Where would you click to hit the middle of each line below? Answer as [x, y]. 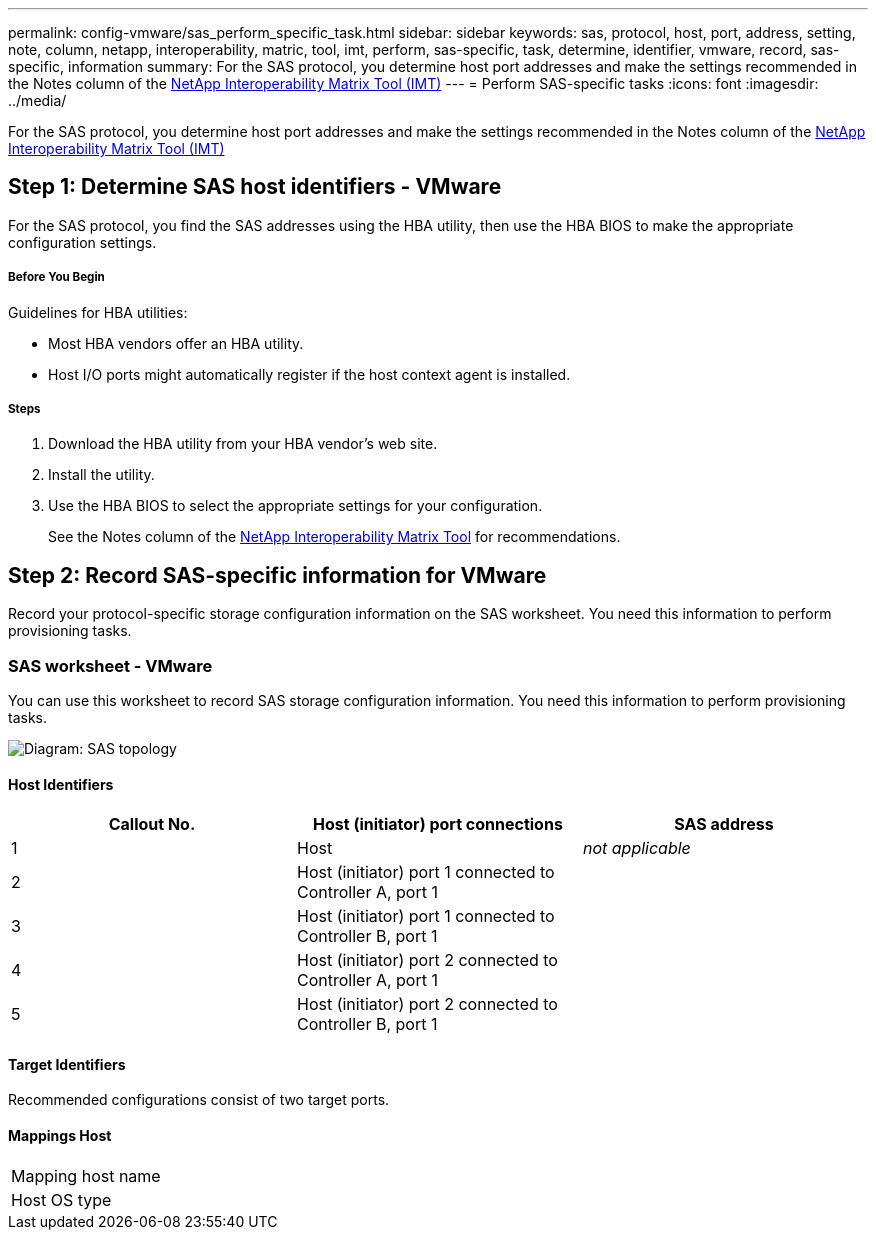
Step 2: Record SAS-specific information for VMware [277, 575]
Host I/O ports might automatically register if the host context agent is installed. [309, 374]
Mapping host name [86, 1175]
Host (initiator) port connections [438, 824]
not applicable [636, 848]
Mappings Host [60, 1136]
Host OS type [61, 1199]
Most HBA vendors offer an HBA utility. [176, 343]
